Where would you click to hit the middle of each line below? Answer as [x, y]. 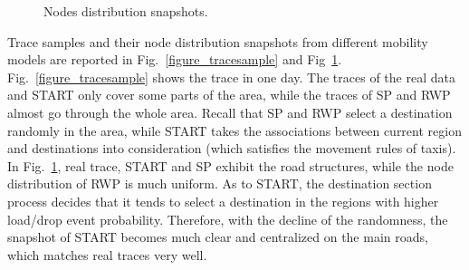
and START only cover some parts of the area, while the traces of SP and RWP [229, 95]
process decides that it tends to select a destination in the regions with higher [223, 201]
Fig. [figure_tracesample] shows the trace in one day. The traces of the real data [231, 77]
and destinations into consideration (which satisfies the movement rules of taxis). [232, 148]
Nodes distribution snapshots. [126, 11]
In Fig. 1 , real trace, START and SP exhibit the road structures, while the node [230, 165]
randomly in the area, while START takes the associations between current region [234, 130]
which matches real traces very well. [107, 254]
